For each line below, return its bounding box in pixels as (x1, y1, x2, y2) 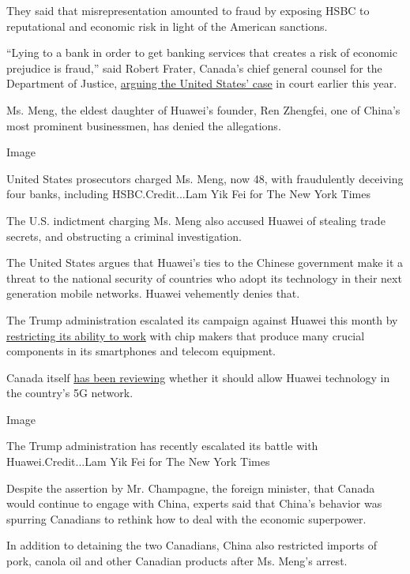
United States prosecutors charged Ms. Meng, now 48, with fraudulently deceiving (6, 170, 404, 186)
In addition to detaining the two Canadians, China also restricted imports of (6, 537, 378, 553)
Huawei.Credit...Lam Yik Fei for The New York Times (6, 453, 270, 470)
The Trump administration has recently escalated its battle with (6, 437, 318, 454)
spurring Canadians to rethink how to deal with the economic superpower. (6, 510, 367, 527)
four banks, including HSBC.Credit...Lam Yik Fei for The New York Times (6, 186, 371, 202)
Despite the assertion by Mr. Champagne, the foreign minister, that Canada (6, 479, 375, 496)
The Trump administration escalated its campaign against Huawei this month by (6, 311, 398, 328)
